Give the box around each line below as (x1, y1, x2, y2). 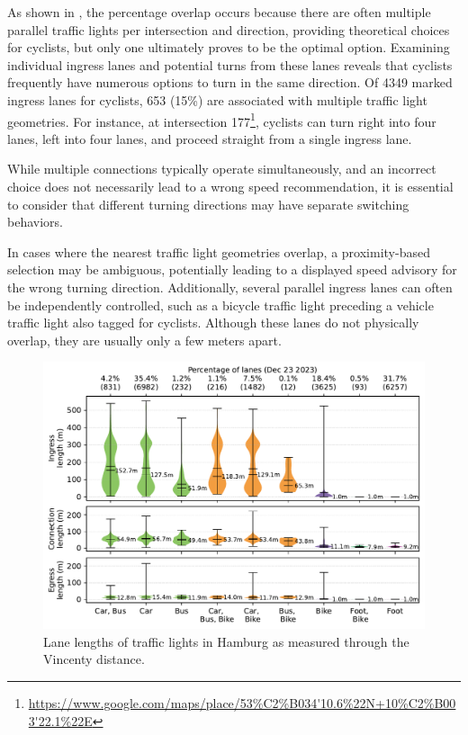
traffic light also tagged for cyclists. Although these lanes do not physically (7, 313, 419, 332)
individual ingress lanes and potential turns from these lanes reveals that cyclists (7, 55, 453, 74)
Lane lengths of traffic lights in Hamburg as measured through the (43, 632, 409, 650)
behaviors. (7, 212, 63, 231)
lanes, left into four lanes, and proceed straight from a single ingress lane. (7, 129, 412, 148)
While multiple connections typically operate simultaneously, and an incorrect (7, 159, 436, 178)
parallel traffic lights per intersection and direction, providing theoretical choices (7, 20, 450, 39)
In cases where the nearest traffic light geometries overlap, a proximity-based (7, 242, 430, 261)
